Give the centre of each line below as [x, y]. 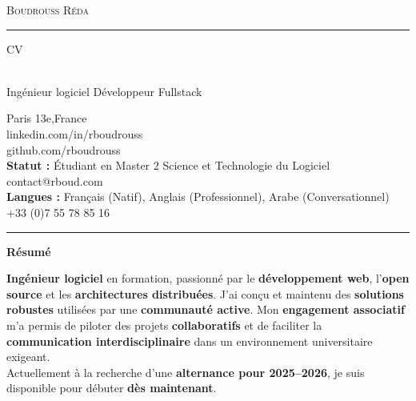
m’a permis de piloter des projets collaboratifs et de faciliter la [164, 325]
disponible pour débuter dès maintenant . [112, 388]
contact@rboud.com [55, 180]
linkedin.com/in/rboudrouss [75, 133]
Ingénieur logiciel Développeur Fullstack [104, 91]
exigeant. [28, 357]
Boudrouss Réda [48, 10]
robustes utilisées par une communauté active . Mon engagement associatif [206, 309]
